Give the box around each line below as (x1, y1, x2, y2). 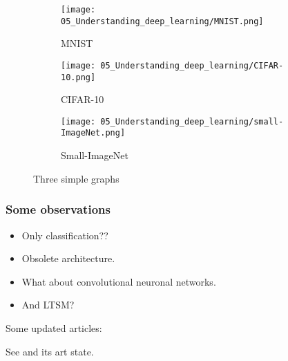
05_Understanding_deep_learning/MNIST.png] (61, 16, 264, 26)
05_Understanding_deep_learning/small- (100, 116, 284, 127)
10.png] (61, 72, 96, 82)
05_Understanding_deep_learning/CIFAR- (100, 60, 284, 71)
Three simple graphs (33, 171, 119, 185)
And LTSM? (21, 297, 75, 312)
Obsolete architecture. (21, 251, 115, 266)
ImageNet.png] (61, 128, 126, 138)
